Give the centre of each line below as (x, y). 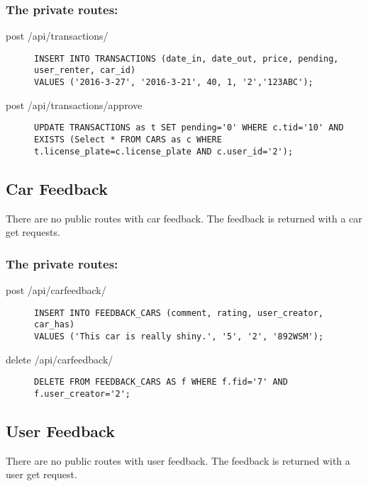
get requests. (33, 232)
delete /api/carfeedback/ (60, 359)
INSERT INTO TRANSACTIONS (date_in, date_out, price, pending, (186, 58)
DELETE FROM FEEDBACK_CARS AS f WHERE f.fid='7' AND (161, 382)
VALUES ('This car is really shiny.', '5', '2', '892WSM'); (179, 336)
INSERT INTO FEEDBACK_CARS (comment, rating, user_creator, (179, 313)
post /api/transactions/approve (74, 104)
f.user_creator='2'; (83, 394)
